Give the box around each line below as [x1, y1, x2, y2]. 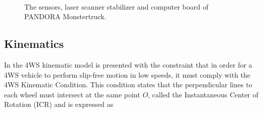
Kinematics [4, 36, 64, 51]
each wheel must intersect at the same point [4, 89, 140, 99]
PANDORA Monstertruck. [24, 11, 107, 22]
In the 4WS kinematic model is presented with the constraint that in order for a [4, 59, 252, 70]
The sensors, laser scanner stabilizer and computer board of [24, 1, 208, 12]
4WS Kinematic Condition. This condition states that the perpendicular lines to [4, 79, 252, 90]
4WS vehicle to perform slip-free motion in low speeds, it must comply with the [4, 69, 251, 80]
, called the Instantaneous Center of [148, 89, 258, 99]
